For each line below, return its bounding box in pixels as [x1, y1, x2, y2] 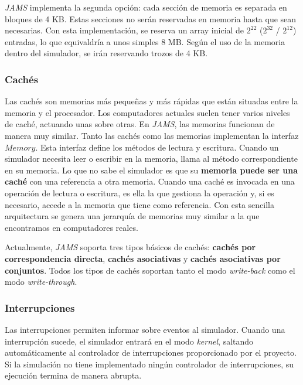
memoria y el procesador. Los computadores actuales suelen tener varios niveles [5, 106, 290, 118]
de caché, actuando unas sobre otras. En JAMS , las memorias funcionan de [5, 118, 275, 130]
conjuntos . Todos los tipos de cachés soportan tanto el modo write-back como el [5, 264, 295, 276]
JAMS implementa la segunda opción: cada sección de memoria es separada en [5, 1, 287, 13]
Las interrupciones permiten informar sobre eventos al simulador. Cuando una [5, 323, 285, 335]
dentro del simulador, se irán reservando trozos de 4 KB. [5, 47, 208, 59]
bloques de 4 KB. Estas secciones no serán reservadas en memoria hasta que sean [5, 12, 297, 25]
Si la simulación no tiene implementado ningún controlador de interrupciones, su [5, 357, 294, 370]
